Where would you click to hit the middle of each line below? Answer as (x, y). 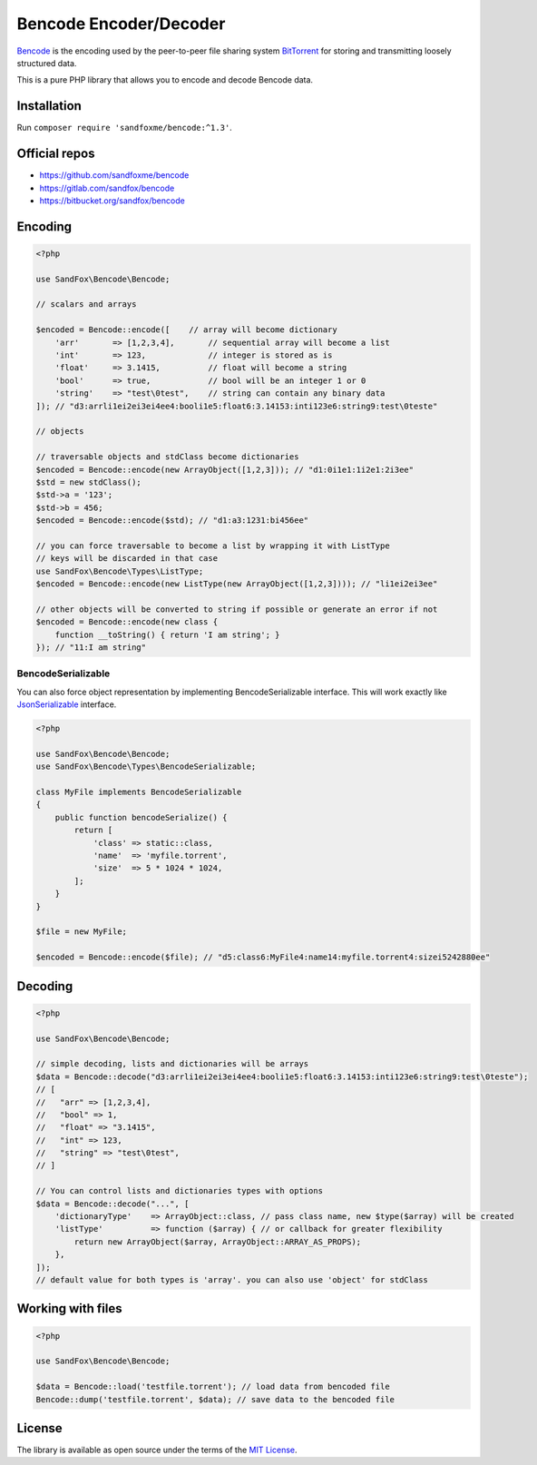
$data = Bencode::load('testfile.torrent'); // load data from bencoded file (213, 1387)
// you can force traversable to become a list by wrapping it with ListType (213, 546)
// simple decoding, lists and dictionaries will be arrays (172, 1064)
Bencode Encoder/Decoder (121, 24)
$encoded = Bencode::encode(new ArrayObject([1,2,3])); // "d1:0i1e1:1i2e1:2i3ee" (225, 469)
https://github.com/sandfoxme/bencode (114, 175)
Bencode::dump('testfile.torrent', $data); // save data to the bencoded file (215, 1399)
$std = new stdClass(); (89, 482)
